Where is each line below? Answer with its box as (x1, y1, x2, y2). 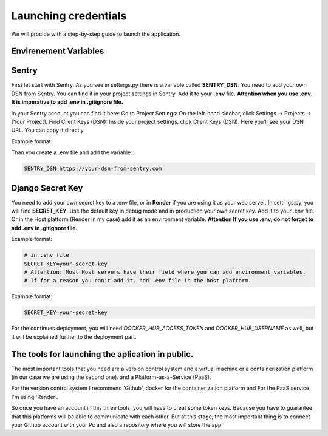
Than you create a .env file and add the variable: (11, 149, 133, 156)
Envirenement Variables (11, 46, 104, 56)
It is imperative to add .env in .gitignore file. (11, 98, 124, 106)
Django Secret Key (11, 183, 83, 193)
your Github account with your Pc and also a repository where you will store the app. (11, 421, 223, 428)
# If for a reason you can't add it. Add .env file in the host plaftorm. (24, 277, 252, 284)
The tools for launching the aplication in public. (11, 349, 194, 359)
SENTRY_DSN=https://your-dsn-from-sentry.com (24, 165, 162, 172)
